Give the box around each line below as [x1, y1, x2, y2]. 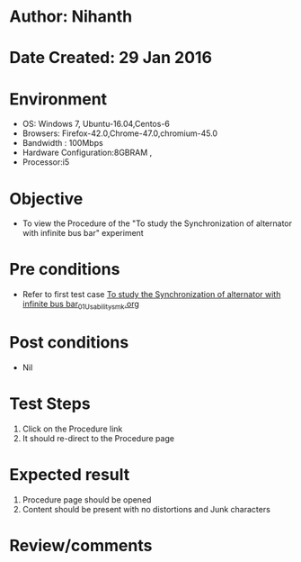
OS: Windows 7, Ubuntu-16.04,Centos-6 [22, 119, 171, 130]
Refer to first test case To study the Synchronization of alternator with [22, 289, 281, 300]
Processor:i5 [22, 157, 70, 168]
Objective [9, 188, 84, 209]
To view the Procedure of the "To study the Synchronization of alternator [22, 218, 293, 229]
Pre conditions [9, 259, 120, 280]
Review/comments [9, 535, 153, 556]
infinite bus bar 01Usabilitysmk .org [22, 299, 139, 312]
